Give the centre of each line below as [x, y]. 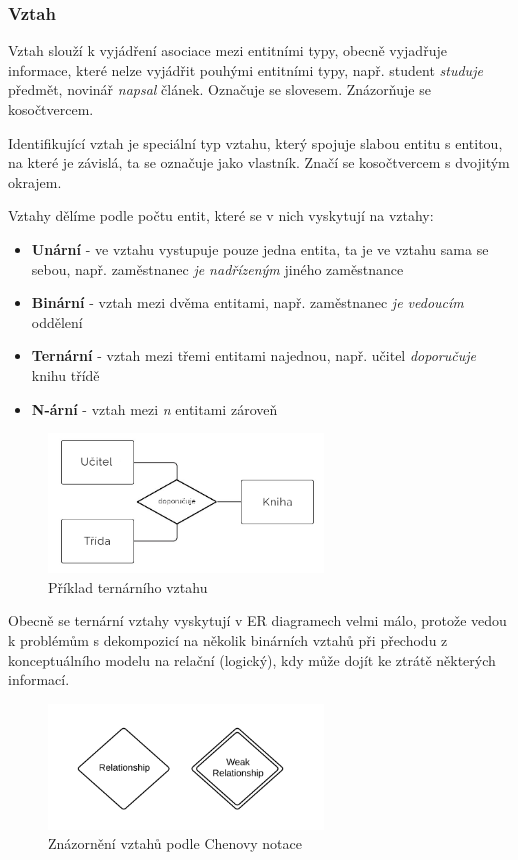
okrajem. [35, 181]
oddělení [57, 321]
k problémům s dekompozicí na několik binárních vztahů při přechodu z [228, 640]
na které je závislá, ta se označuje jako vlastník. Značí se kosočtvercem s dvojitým [259, 162]
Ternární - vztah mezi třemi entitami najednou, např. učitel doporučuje [253, 355]
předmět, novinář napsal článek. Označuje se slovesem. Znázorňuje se [219, 89]
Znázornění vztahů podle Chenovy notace [175, 843]
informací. [39, 679]
